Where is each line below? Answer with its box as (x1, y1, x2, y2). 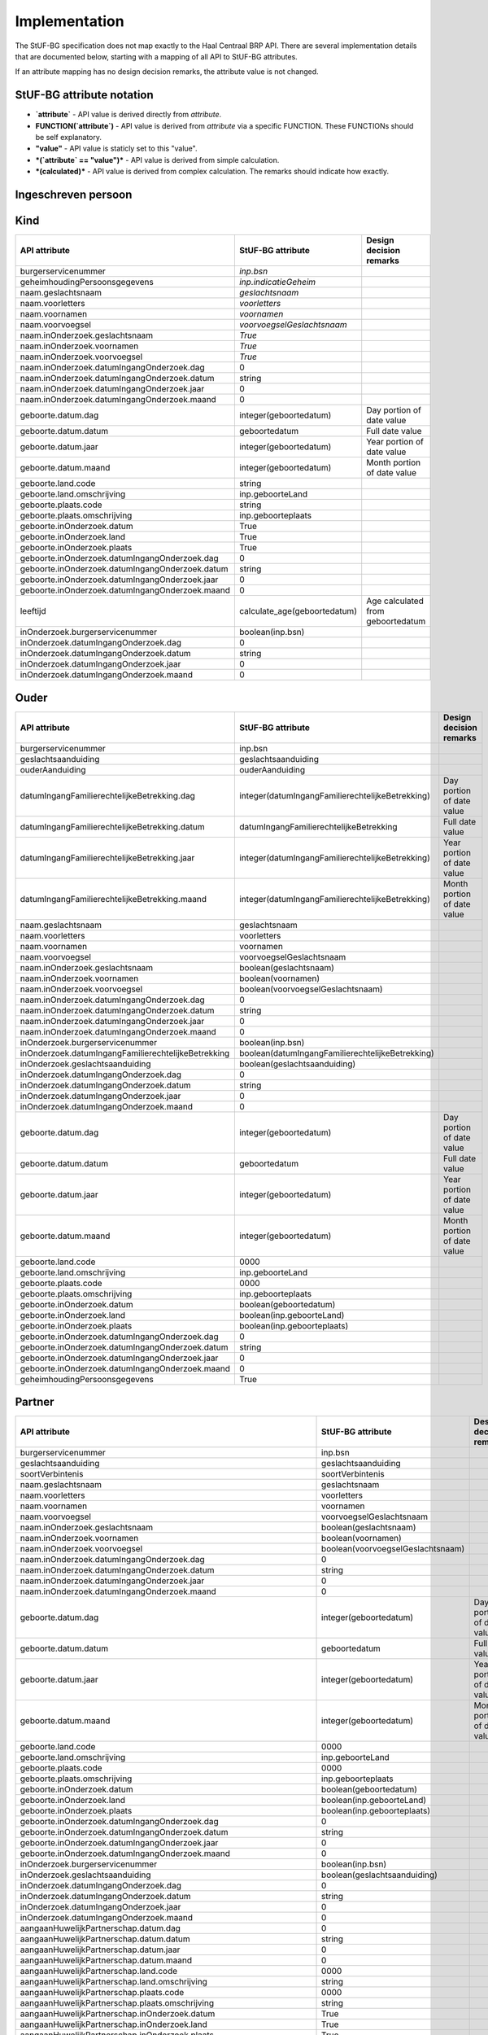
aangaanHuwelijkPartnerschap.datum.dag (20, 1923, 181, 1934)
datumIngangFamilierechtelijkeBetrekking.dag (20, 790, 195, 801)
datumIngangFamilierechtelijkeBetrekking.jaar (20, 851, 195, 863)
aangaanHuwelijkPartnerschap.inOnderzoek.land (20, 2019, 207, 2030)
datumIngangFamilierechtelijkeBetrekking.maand (20, 893, 207, 904)
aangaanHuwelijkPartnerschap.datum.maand (20, 1954, 193, 1966)
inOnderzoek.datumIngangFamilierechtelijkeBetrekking (20, 1047, 230, 1058)
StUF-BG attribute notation (15, 88, 154, 102)
